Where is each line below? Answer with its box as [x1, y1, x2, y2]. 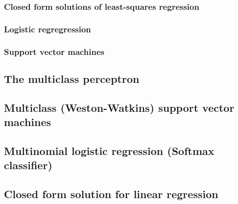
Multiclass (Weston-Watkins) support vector [4, 100, 235, 115]
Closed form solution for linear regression [4, 186, 218, 202]
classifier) [4, 157, 52, 173]
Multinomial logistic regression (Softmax [4, 143, 214, 158]
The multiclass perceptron [4, 71, 140, 86]
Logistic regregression [4, 23, 91, 35]
